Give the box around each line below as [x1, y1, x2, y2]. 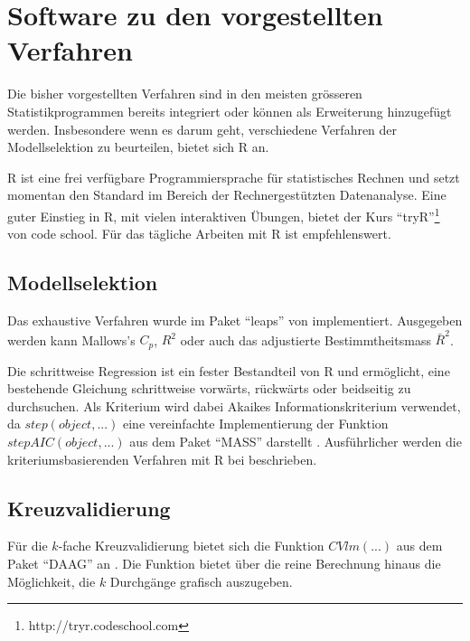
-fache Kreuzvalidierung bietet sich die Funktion [58, 536, 324, 555]
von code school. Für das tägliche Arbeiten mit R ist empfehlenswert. [7, 224, 391, 243]
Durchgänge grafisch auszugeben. [109, 571, 293, 590]
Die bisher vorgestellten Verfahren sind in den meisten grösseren [7, 84, 362, 103]
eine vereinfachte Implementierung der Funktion [123, 414, 389, 433]
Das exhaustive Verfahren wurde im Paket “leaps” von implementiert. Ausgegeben [7, 310, 463, 329]
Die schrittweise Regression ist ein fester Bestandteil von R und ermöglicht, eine [7, 361, 450, 380]
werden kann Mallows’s [7, 330, 136, 349]
